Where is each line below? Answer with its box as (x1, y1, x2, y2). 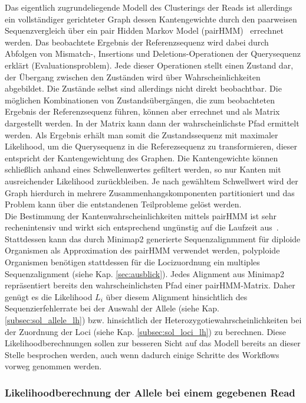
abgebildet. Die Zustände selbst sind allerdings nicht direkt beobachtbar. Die (5, 82, 282, 95)
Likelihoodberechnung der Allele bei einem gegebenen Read (5, 385, 295, 399)
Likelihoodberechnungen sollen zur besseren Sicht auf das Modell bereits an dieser (5, 337, 301, 349)
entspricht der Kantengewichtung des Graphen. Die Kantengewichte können (5, 151, 278, 164)
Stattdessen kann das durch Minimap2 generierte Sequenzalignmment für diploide (5, 232, 301, 245)
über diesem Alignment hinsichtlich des (106, 290, 248, 303)
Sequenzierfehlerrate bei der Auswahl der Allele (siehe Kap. (5, 302, 219, 314)
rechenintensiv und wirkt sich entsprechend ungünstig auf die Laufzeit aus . (5, 221, 279, 233)
